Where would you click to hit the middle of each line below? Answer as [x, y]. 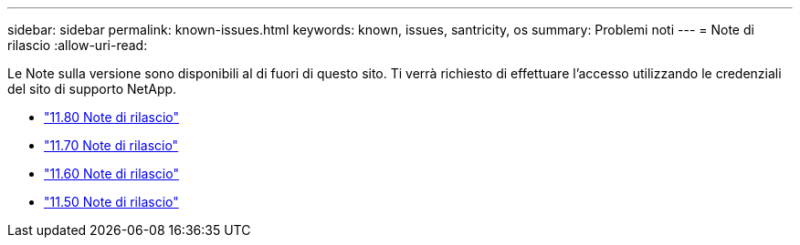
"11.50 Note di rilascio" [111, 202]
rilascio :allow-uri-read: [78, 45]
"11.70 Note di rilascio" [111, 145]
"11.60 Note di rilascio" [111, 174]
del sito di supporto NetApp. [92, 89]
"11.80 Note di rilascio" [111, 117]
